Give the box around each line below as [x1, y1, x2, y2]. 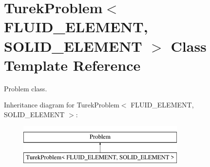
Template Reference [4, 55, 141, 75]
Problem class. [4, 83, 47, 93]
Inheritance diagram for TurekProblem [4, 100, 119, 110]
